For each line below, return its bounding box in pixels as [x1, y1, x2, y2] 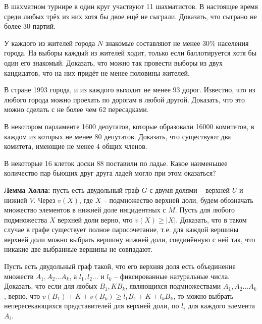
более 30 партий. [4, 21, 56, 31]
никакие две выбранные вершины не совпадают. [4, 244, 153, 254]
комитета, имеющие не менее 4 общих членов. [4, 141, 147, 151]
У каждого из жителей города [4, 37, 95, 48]
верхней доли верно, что [58, 214, 133, 225]
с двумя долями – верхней [149, 184, 230, 195]
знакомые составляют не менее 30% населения [105, 37, 249, 48]
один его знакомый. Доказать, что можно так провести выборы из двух [4, 57, 223, 68]
